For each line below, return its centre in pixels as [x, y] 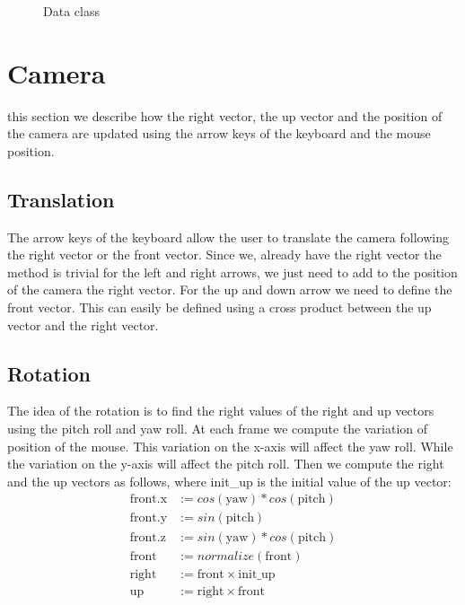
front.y [149, 518]
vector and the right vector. [83, 324]
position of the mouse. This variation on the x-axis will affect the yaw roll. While [230, 446]
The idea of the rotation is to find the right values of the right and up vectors [221, 411]
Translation [61, 199]
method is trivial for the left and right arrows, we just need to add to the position [232, 272]
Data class [71, 11]
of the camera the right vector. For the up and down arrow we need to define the [230, 289]
